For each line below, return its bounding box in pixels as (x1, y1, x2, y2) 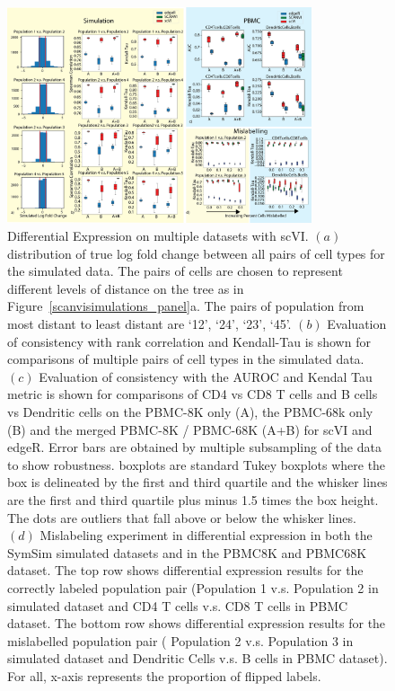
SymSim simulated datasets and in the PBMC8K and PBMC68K (7, 543, 367, 562)
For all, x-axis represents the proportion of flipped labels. (7, 666, 321, 685)
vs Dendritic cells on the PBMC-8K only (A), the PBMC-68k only (7, 403, 373, 421)
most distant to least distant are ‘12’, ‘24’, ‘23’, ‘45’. (7, 314, 292, 333)
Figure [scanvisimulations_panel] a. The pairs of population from (7, 297, 364, 315)
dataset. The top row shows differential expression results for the (7, 561, 364, 580)
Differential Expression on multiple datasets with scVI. (7, 226, 309, 245)
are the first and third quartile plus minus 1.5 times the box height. (7, 490, 379, 509)
